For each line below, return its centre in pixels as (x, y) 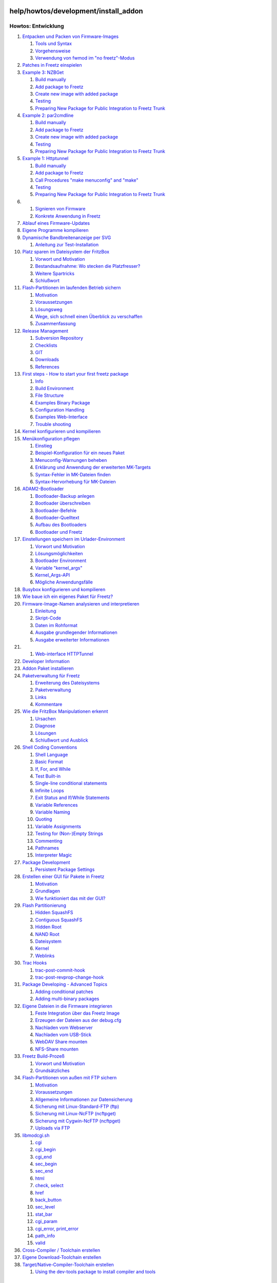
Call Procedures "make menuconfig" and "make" (87, 180)
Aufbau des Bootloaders (61, 525)
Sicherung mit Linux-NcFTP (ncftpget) (76, 1114)
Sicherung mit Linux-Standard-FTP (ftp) (77, 1106)
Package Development (46, 862)
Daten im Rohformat (56, 625)
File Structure (50, 396)
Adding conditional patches (64, 992)
